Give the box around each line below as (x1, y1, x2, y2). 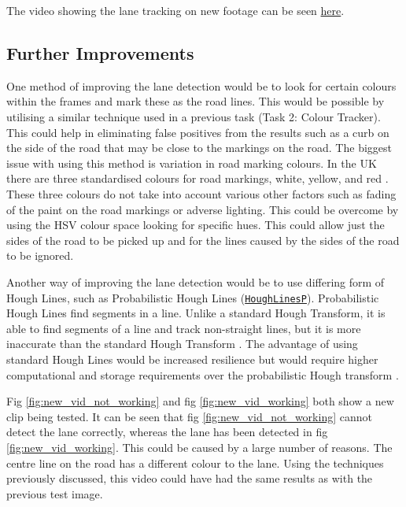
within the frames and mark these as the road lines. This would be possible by (6, 93, 385, 109)
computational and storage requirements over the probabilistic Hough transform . (6, 366, 399, 383)
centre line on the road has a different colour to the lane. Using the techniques (6, 454, 384, 471)
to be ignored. (6, 247, 74, 264)
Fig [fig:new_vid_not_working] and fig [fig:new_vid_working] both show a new (6, 393, 394, 409)
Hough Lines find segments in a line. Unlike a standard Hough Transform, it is (6, 305, 386, 321)
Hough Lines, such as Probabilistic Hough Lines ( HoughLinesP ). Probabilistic (6, 289, 379, 305)
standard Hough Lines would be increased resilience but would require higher (6, 350, 378, 367)
